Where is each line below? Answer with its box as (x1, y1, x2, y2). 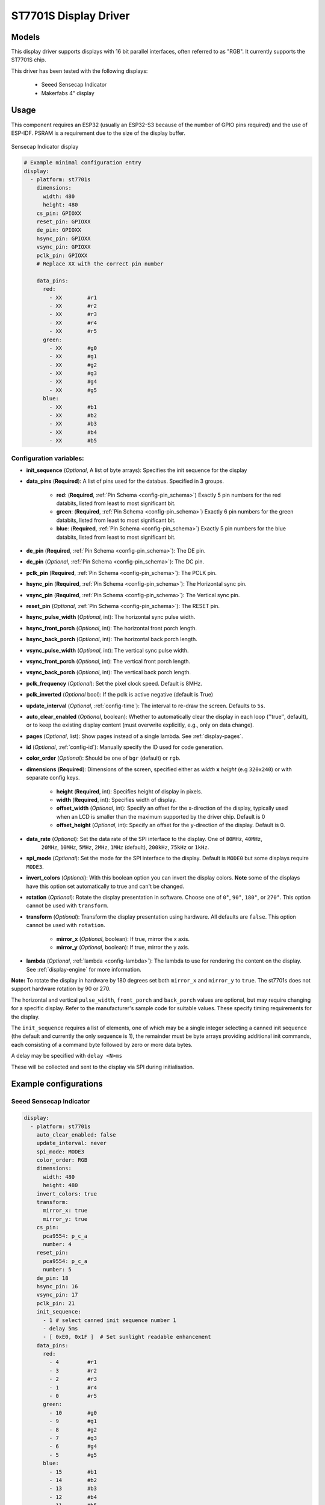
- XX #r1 (49, 294, 97, 301)
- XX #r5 (49, 328, 97, 335)
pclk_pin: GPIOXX (36, 252, 88, 259)
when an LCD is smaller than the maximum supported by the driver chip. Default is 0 (56, 813, 265, 820)
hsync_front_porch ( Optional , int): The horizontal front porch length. (26, 624, 197, 631)
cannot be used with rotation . (26, 922, 105, 929)
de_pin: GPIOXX (36, 226, 81, 234)
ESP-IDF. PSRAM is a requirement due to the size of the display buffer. (11, 129, 186, 137)
